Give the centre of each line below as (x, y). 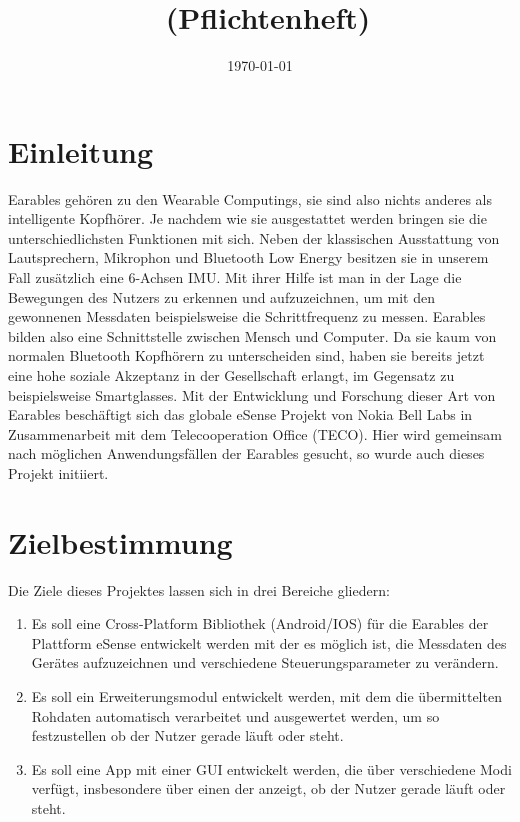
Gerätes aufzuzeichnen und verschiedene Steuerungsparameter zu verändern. (265, 662)
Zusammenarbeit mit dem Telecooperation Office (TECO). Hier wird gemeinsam (255, 433)
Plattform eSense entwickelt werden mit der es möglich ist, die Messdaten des (269, 642)
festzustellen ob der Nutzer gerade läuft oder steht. (187, 735)
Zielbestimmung (120, 541)
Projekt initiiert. (58, 472)
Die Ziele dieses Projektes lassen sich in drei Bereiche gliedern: (199, 589)
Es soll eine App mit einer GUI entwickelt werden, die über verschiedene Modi (271, 768)
